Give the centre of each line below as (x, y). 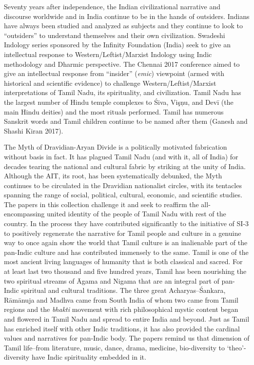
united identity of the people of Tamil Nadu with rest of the (137, 214)
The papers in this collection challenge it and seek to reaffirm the (101, 204)
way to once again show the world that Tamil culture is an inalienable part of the (126, 242)
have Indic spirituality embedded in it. (89, 357)
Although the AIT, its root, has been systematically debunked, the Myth (113, 176)
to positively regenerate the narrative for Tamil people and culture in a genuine (123, 233)
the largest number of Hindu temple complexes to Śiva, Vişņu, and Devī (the (119, 102)
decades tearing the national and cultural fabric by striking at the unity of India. (125, 166)
